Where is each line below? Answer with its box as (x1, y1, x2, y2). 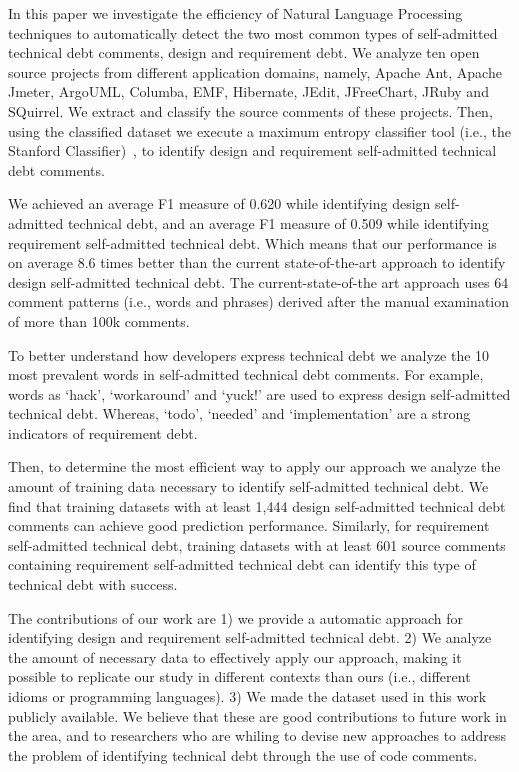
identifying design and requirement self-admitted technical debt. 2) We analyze (8, 627, 492, 648)
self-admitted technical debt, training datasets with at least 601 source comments (8, 534, 506, 555)
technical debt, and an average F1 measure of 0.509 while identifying (67, 212, 489, 233)
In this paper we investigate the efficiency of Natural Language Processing (8, 3, 463, 23)
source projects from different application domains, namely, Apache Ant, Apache (8, 61, 502, 82)
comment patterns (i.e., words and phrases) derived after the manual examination (8, 291, 510, 312)
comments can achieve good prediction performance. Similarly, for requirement (8, 515, 490, 536)
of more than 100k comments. (8, 310, 190, 331)
